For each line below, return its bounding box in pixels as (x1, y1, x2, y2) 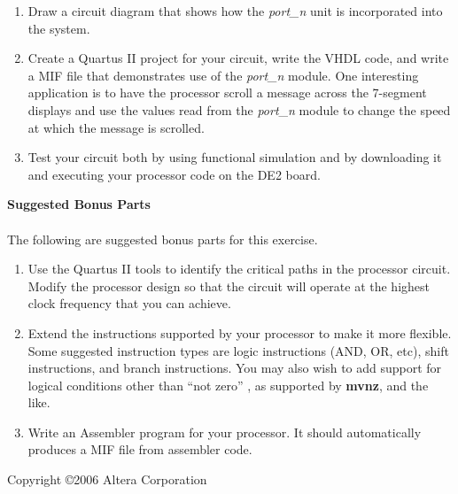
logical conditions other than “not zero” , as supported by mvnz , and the (27, 375, 429, 394)
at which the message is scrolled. (27, 118, 205, 136)
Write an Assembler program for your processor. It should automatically (27, 422, 422, 441)
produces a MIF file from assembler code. (27, 440, 252, 459)
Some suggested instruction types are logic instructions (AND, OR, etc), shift (27, 341, 449, 359)
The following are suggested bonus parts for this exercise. (7, 229, 318, 248)
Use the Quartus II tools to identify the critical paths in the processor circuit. (27, 259, 451, 278)
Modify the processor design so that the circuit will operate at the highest (27, 276, 431, 295)
